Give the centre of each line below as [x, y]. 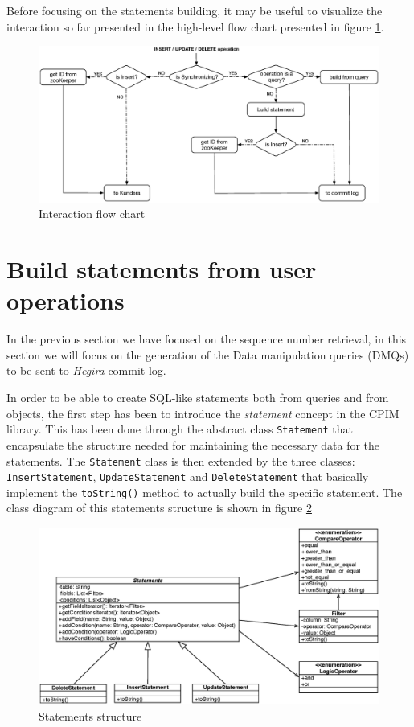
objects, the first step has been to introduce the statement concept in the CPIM [203, 413]
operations [66, 300]
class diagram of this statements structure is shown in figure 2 [159, 508]
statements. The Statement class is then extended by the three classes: [181, 460]
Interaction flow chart [92, 214]
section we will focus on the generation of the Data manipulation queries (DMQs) [208, 354]
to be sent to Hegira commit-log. [86, 370]
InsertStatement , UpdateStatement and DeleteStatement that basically [188, 476]
